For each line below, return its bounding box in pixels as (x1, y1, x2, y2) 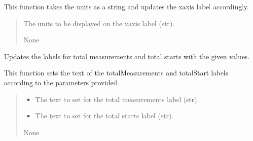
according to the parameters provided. (4, 77, 119, 87)
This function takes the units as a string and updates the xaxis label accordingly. (4, 1, 249, 11)
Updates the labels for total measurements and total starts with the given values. (4, 51, 250, 61)
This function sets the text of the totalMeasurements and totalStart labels (4, 68, 228, 78)
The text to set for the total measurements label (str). (35, 94, 199, 104)
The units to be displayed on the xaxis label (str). (23, 18, 175, 28)
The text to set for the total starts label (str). (35, 110, 174, 121)
